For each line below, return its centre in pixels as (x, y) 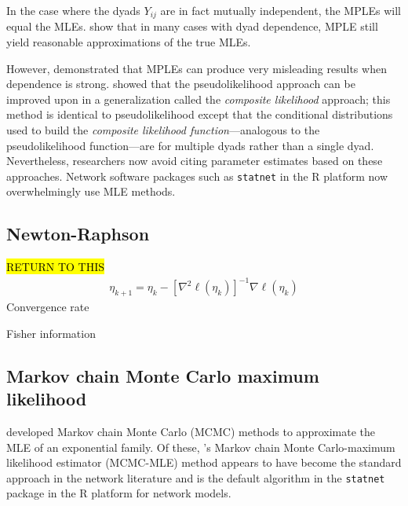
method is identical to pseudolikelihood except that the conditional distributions (200, 114)
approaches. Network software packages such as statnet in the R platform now (197, 176)
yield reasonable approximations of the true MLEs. (129, 42)
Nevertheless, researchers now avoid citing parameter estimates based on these (195, 161)
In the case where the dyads (73, 10)
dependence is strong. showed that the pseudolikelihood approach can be (181, 84)
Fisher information (51, 333)
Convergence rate (48, 307)
